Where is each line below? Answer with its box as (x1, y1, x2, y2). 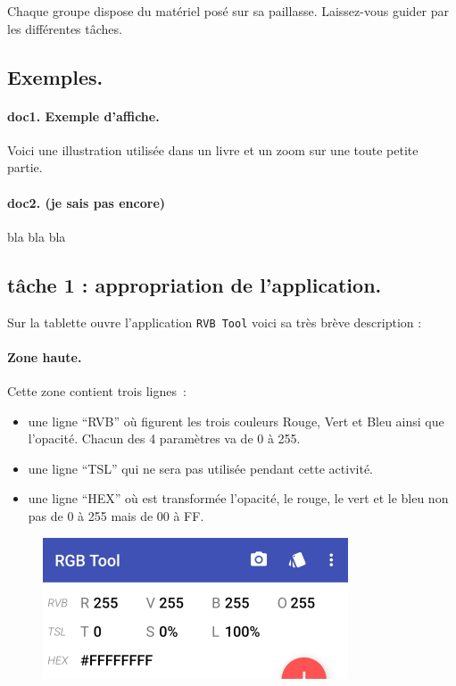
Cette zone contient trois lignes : (7, 382, 187, 400)
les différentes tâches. (7, 19, 122, 37)
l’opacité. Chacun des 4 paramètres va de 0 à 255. (28, 429, 301, 448)
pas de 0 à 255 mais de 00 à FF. (28, 506, 204, 525)
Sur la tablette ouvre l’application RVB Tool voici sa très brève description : (7, 312, 422, 331)
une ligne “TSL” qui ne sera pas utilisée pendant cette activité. (28, 459, 374, 477)
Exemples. (7, 62, 104, 90)
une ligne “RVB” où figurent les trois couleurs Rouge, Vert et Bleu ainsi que (28, 411, 444, 430)
